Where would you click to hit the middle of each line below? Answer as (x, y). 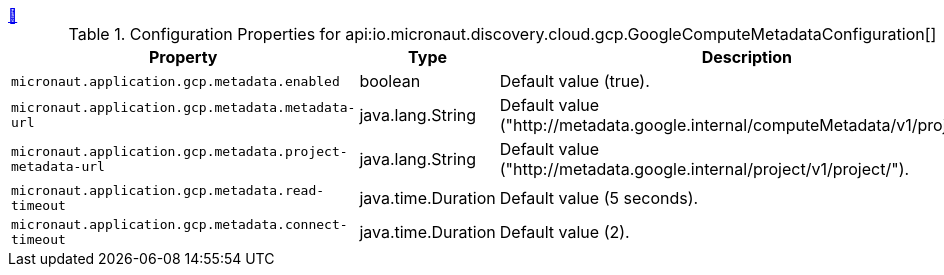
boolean (390, 81)
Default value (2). (564, 232)
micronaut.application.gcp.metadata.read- (168, 190)
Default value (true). (574, 81)
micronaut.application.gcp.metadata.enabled (175, 81)
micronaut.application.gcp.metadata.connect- (179, 224)
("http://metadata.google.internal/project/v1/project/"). (704, 169)
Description (747, 57)
